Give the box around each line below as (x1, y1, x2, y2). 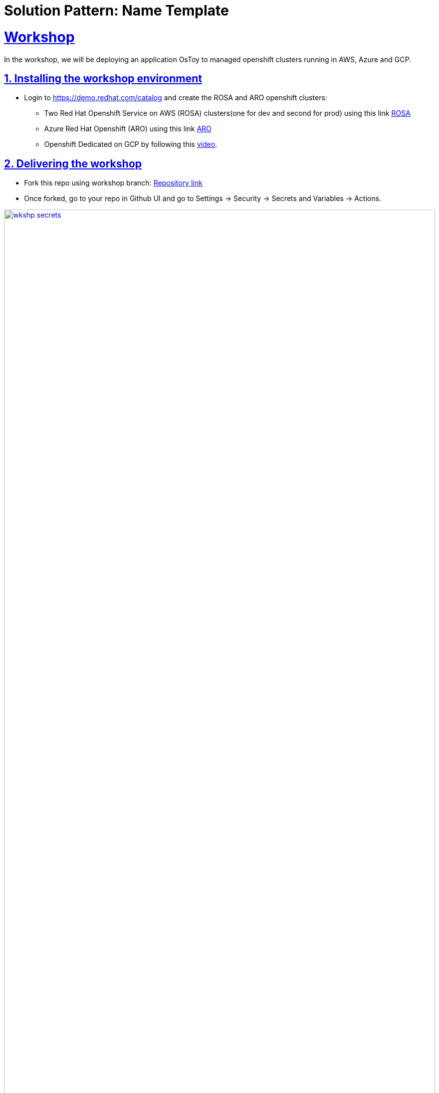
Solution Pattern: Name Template (4, 2, 229, 19)
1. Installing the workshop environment (4, 72, 202, 85)
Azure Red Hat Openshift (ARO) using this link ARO (44, 124, 212, 133)
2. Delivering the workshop (4, 157, 142, 170)
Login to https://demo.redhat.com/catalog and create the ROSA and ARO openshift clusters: (24, 93, 327, 102)
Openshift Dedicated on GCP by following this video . (44, 140, 217, 149)
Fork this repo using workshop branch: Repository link (24, 178, 202, 188)
